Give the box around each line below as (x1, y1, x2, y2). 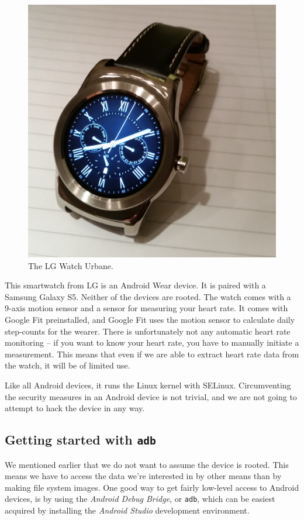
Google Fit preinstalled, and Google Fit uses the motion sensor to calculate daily (5, 314, 295, 326)
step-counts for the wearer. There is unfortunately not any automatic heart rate (5, 325, 291, 337)
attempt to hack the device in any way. (5, 402, 145, 414)
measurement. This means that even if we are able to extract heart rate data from (5, 347, 299, 360)
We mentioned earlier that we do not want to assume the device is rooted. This (5, 458, 289, 470)
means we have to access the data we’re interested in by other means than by (5, 470, 282, 482)
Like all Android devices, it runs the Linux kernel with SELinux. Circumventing (5, 378, 291, 391)
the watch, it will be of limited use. (5, 359, 130, 371)
